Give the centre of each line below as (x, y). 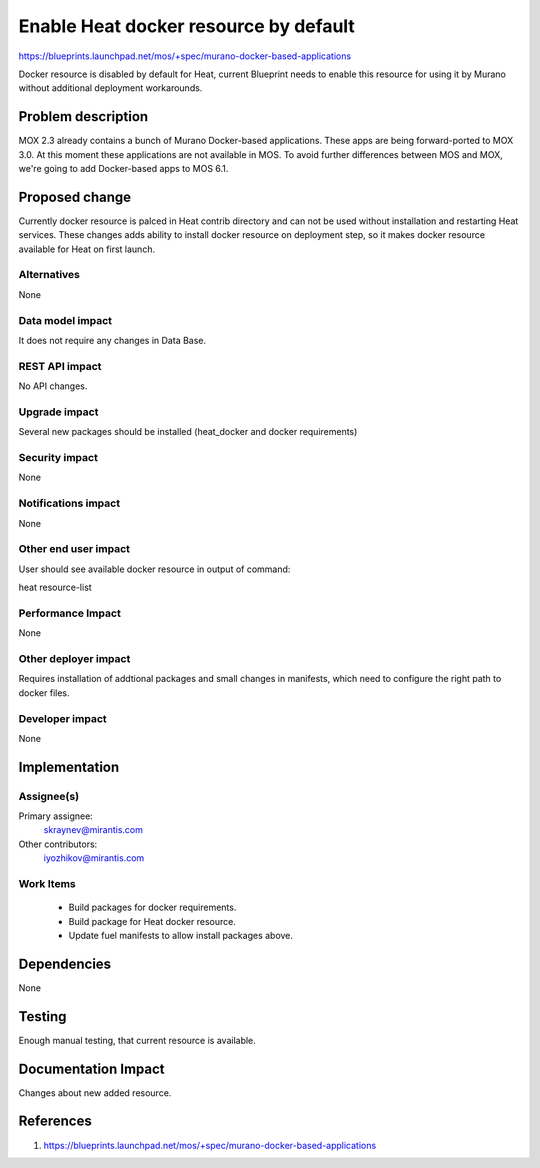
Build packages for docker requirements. (152, 907)
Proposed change (75, 196)
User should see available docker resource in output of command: (154, 569)
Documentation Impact (91, 1068)
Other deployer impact (74, 658)
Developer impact (62, 718)
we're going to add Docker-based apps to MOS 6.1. (123, 169)
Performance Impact (70, 613)
